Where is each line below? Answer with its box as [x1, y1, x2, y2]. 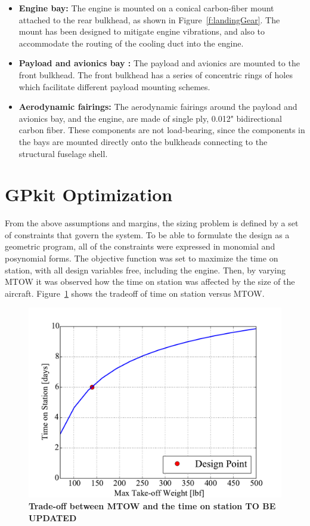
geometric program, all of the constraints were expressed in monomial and [5, 240, 275, 253]
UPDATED [29, 511, 77, 524]
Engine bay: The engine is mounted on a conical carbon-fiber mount [18, 2, 274, 14]
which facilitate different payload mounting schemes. [18, 80, 210, 93]
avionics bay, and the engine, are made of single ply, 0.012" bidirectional [18, 112, 282, 124]
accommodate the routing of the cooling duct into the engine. [18, 36, 244, 49]
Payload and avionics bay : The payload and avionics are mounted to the [18, 57, 300, 69]
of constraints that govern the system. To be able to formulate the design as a [5, 228, 290, 241]
